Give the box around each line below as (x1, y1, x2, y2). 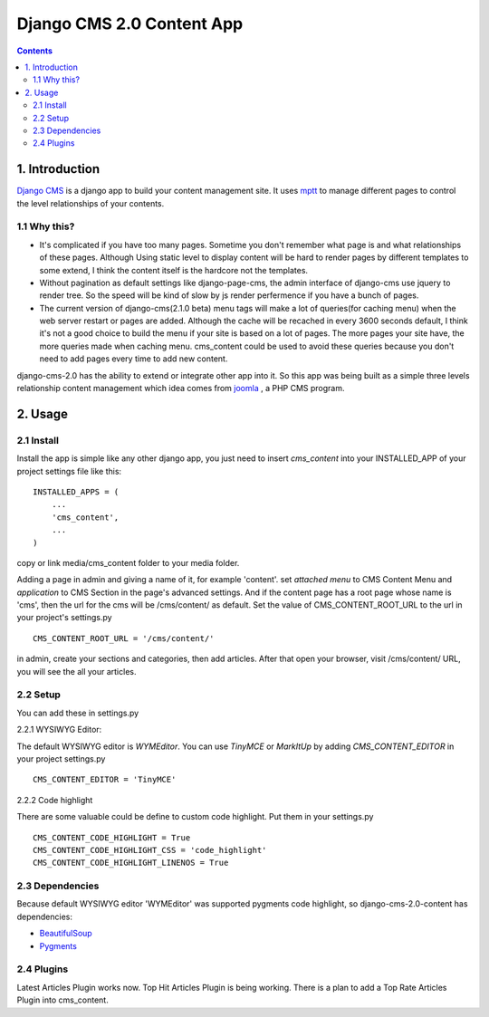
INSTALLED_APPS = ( (33, 486, 120, 497)
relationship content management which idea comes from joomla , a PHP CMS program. (16, 383, 345, 394)
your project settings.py (16, 753, 106, 764)
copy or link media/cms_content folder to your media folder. (16, 557, 240, 568)
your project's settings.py (16, 612, 112, 623)
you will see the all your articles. (16, 666, 137, 676)
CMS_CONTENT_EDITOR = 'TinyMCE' (33, 774, 177, 785)
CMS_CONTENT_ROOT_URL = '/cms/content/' (33, 633, 215, 643)
